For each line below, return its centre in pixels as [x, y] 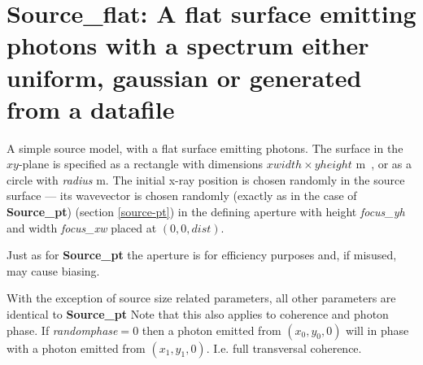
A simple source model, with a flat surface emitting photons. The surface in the [205, 148]
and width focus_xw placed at [82, 227]
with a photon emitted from [76, 348]
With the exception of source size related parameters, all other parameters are [201, 298]
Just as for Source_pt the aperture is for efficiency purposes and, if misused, [202, 255]
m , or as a [384, 164]
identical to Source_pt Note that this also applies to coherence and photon [198, 314]
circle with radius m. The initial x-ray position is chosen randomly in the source [206, 179]
